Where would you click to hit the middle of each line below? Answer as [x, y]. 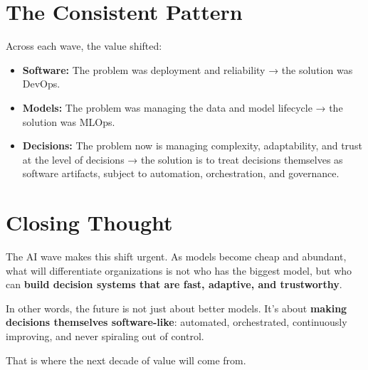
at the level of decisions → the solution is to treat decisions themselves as [183, 159]
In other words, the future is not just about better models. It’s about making [177, 308]
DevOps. [41, 84]
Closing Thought [89, 222]
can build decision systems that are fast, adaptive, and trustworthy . [174, 284]
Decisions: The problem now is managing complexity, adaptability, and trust [192, 146]
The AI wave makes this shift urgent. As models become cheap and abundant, [176, 256]
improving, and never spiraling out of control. [105, 335]
